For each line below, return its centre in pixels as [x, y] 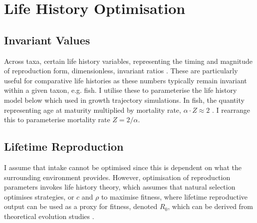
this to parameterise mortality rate [57, 119]
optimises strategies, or [39, 196]
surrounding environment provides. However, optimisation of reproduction [117, 177]
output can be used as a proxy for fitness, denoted [81, 206]
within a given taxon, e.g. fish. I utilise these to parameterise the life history [121, 90]
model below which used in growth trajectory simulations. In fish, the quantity [124, 100]
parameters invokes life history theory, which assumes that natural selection [120, 187]
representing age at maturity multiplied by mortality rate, [93, 110]
